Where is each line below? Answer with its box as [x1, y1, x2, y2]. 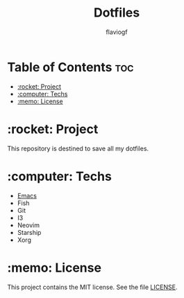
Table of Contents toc [7, 59, 134, 75]
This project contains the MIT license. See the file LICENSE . [7, 283, 178, 291]
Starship [17, 228, 42, 236]
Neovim [17, 220, 40, 229]
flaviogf [106, 28, 128, 36]
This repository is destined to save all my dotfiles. [7, 144, 149, 152]
